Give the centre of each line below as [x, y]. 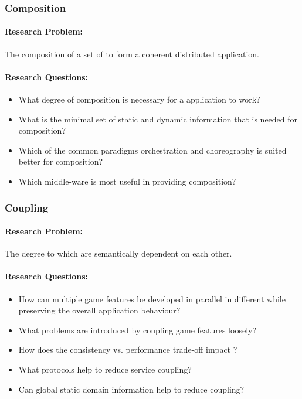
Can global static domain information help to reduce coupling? [131, 389]
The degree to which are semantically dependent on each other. [118, 253]
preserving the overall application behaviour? [99, 310]
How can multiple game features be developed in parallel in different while [152, 299]
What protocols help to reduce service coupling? [105, 369]
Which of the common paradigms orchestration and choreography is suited [152, 150]
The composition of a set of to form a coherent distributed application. [132, 54]
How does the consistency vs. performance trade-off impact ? [128, 349]
